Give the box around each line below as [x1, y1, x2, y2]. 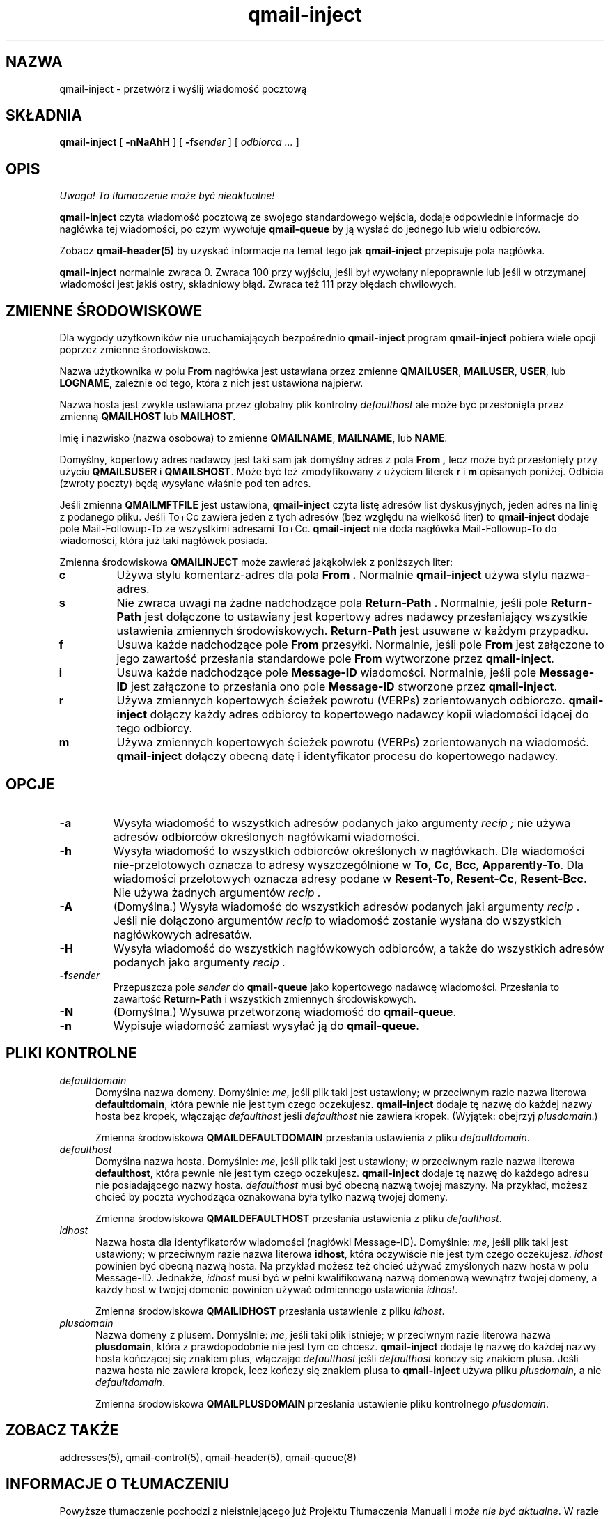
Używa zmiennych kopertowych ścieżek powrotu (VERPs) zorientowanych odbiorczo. [116, 693, 565, 708]
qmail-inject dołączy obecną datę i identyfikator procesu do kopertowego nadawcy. [116, 749, 558, 764]
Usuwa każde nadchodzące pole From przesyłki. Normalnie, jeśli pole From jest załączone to [116, 638, 604, 652]
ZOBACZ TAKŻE [6, 1421, 119, 1440]
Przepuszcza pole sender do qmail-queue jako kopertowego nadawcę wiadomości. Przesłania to [113, 980, 560, 993]
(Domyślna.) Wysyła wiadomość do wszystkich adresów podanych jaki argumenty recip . [113, 899, 580, 913]
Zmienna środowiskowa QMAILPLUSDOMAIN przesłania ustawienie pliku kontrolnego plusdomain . [95, 1397, 549, 1410]
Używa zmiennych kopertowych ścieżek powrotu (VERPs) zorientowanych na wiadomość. [116, 735, 589, 750]
